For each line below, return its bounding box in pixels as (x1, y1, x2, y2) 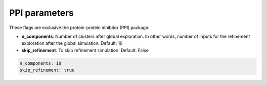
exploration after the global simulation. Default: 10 (21, 40, 123, 46)
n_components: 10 (19, 60, 62, 66)
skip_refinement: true (19, 67, 75, 73)
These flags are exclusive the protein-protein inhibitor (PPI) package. (9, 25, 150, 30)
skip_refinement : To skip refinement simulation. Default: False (21, 47, 149, 53)
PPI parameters (9, 7, 74, 18)
